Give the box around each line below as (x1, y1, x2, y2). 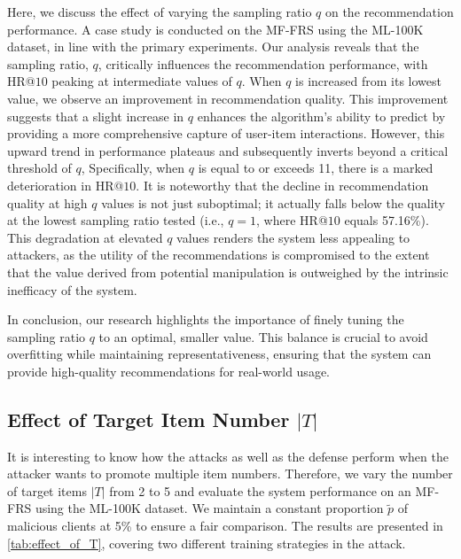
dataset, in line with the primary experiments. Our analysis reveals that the (7, 37, 419, 56)
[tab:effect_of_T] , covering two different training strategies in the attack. (7, 533, 406, 552)
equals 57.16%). (344, 211, 429, 229)
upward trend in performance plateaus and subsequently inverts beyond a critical (7, 141, 449, 159)
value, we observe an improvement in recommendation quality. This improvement (7, 89, 449, 107)
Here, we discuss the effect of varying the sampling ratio (7, 3, 312, 20)
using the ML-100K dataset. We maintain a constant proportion (35, 499, 384, 517)
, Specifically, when (81, 159, 185, 177)
